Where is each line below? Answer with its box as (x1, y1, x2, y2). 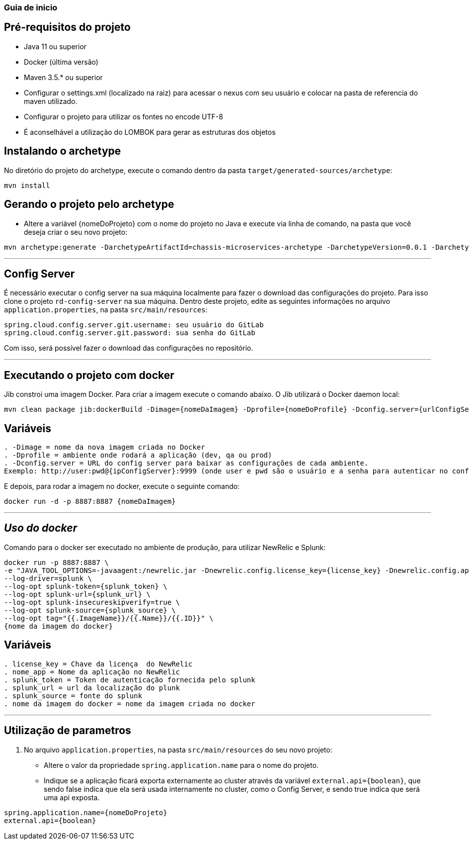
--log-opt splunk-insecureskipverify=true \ (4, 598, 180, 606)
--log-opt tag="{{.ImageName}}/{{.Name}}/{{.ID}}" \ (4, 614, 214, 622)
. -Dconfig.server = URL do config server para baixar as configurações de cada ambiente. (4, 459, 369, 468)
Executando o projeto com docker (4, 369, 174, 381)
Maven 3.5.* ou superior (24, 73, 103, 82)
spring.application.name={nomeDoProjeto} (4, 808, 167, 817)
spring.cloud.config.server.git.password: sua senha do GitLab (4, 329, 255, 337)
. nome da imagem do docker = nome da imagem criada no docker (4, 699, 255, 708)
